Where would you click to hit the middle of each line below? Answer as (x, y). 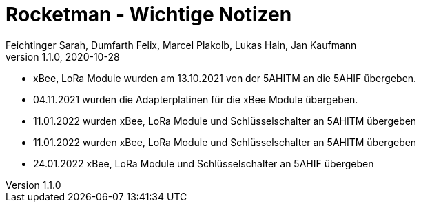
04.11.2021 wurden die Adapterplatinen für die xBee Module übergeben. (196, 99)
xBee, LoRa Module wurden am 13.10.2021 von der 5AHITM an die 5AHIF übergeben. (225, 78)
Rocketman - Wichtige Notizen (149, 14)
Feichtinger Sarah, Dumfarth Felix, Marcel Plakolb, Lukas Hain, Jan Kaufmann (181, 45)
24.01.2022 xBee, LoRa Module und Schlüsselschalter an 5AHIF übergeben (204, 163)
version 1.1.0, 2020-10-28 (63, 56)
